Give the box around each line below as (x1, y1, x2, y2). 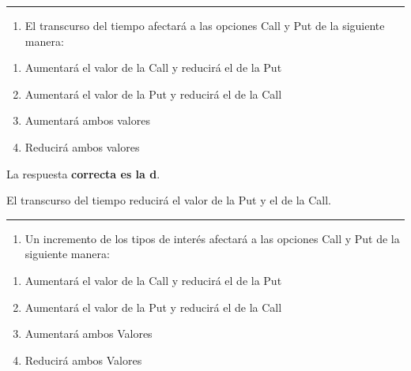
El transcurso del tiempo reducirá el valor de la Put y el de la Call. (6, 192, 332, 208)
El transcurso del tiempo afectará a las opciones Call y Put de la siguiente (25, 17, 385, 33)
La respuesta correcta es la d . (6, 165, 160, 182)
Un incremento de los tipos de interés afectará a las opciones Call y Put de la (25, 230, 400, 246)
